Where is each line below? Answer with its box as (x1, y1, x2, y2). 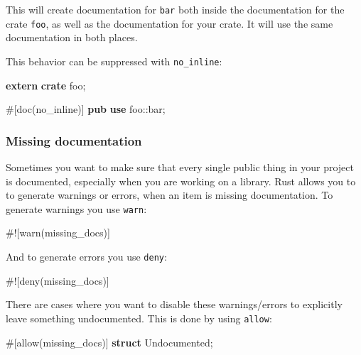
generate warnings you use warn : (6, 201, 147, 216)
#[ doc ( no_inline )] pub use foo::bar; (6, 102, 166, 116)
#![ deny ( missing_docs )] (6, 273, 109, 288)
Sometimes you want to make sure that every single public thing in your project (6, 159, 354, 174)
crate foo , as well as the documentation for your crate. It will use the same (6, 16, 333, 31)
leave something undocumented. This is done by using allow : (6, 310, 272, 325)
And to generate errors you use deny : (6, 249, 167, 263)
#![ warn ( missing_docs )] (6, 225, 110, 240)
